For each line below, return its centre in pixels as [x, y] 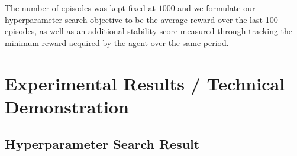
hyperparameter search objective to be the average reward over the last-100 [141, 19]
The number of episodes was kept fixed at [80, 8]
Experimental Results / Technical [145, 83]
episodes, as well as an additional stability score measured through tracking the [149, 31]
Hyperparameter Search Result [102, 144]
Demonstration [67, 106]
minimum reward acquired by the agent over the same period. [117, 42]
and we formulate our [217, 8]
